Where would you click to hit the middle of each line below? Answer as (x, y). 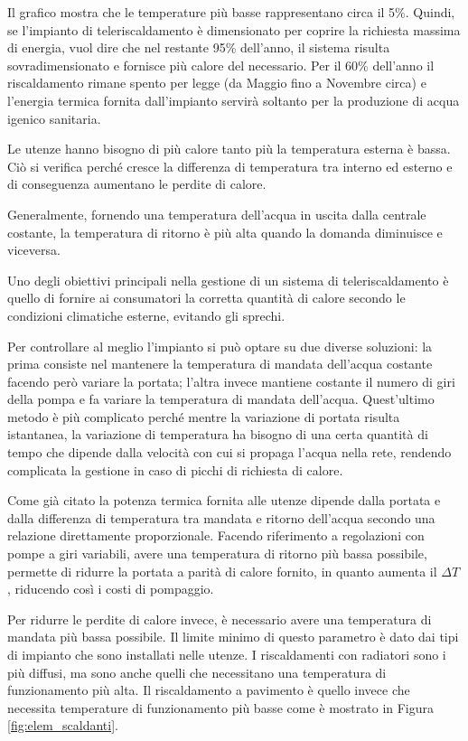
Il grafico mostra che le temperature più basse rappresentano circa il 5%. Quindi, (231, 12)
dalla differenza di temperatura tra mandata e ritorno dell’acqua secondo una (221, 517)
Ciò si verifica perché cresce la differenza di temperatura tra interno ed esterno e (230, 166)
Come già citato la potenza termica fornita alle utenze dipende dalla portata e (224, 500)
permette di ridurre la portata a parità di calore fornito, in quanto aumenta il (222, 571)
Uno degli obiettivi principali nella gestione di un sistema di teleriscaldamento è (228, 280)
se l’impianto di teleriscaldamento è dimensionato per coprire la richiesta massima (234, 29)
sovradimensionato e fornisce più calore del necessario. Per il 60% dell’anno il (221, 65)
